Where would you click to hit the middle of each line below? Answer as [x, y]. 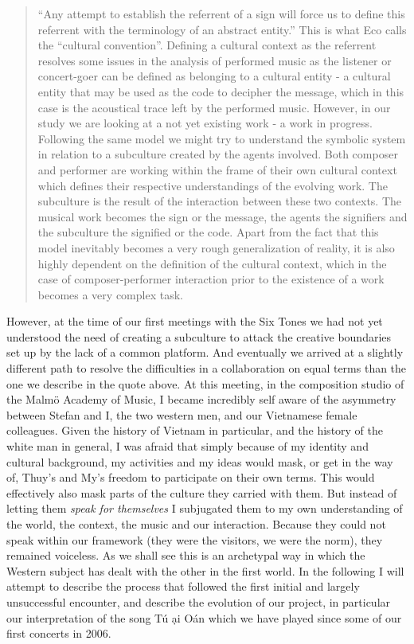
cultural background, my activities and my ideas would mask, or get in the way [200, 461]
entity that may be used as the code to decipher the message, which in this [221, 91]
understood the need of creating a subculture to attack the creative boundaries [199, 336]
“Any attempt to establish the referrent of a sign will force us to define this [221, 14]
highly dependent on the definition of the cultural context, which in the [212, 263]
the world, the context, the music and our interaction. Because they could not [196, 524]
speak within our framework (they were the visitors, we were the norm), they [195, 539]
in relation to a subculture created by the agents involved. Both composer [218, 154]
